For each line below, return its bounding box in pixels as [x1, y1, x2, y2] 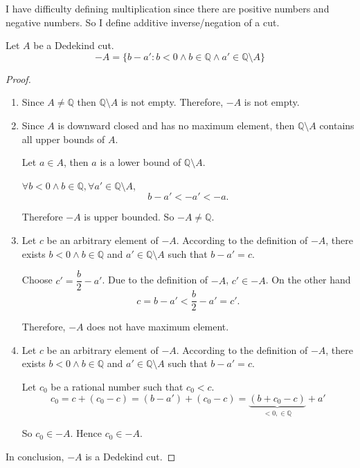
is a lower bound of [100, 155, 181, 169]
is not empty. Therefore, [120, 95, 224, 109]
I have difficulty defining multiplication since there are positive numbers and [6, 1, 330, 15]
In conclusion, [6, 449, 64, 463]
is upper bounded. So [84, 209, 174, 224]
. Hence [70, 426, 102, 440]
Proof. [6, 71, 31, 86]
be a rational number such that [51, 380, 183, 394]
